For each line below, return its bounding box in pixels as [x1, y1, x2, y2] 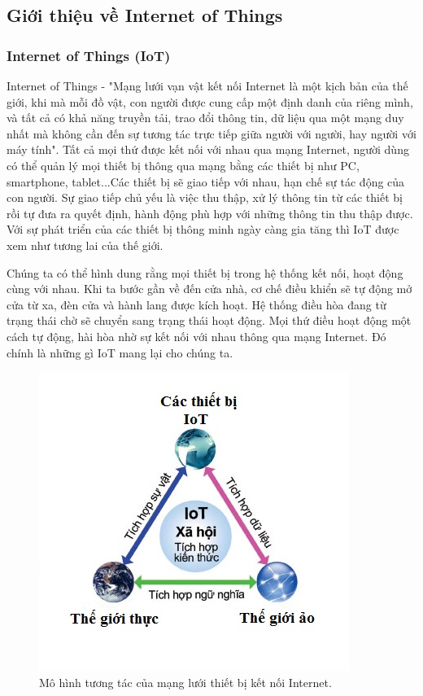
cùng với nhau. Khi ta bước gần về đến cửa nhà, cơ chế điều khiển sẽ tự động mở [7, 280, 412, 297]
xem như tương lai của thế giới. [7, 236, 164, 253]
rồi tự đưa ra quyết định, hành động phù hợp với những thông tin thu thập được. [7, 204, 413, 221]
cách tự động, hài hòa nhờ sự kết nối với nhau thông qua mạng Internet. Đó [7, 327, 386, 344]
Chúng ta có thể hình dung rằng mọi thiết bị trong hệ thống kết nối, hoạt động [7, 264, 403, 281]
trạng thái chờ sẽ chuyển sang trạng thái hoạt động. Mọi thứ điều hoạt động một [7, 312, 412, 329]
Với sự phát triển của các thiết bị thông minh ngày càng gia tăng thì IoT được [7, 221, 399, 238]
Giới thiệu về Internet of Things [7, 2, 283, 28]
